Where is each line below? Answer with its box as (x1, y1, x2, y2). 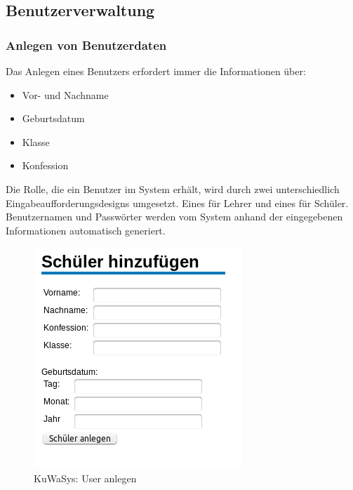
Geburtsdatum (22, 111, 85, 126)
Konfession (22, 158, 69, 173)
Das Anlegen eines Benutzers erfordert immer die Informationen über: (6, 64, 306, 78)
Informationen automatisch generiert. (6, 223, 166, 237)
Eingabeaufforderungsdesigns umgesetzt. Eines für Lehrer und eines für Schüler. (6, 195, 349, 210)
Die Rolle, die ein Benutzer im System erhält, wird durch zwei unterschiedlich (6, 181, 340, 196)
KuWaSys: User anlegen (34, 470, 137, 485)
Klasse (22, 134, 50, 149)
